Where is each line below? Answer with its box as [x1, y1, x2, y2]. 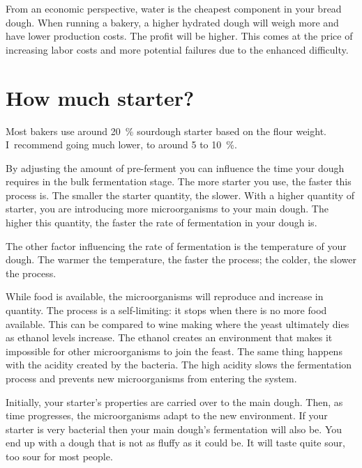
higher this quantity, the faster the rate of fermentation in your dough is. [6, 215, 317, 230]
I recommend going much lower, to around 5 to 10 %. [6, 137, 237, 152]
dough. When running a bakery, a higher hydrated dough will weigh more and [6, 15, 339, 29]
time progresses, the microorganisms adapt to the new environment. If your [6, 408, 328, 423]
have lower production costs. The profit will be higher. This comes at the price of [6, 29, 353, 43]
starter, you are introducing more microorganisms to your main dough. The [6, 201, 329, 216]
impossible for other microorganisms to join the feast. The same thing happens [6, 343, 342, 358]
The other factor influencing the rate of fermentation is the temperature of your [6, 238, 347, 253]
